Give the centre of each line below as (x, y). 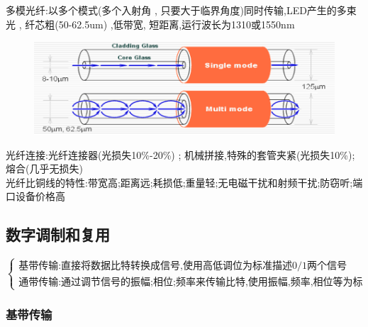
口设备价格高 (35, 196)
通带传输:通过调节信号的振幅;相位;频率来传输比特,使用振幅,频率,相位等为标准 (191, 283)
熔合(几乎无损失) (44, 168)
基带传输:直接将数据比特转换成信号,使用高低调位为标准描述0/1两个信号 (183, 266)
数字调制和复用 (58, 234)
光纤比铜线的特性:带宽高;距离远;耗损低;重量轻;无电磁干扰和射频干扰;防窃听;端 (184, 182)
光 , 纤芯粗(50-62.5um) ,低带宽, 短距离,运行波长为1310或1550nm (150, 24)
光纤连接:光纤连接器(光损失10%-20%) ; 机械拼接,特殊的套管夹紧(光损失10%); (180, 154)
